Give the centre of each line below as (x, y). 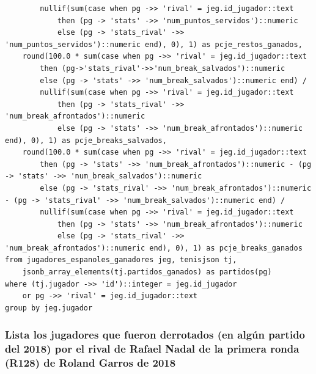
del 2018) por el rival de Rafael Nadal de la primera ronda (152, 349)
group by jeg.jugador (49, 308)
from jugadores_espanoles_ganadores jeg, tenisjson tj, (121, 260)
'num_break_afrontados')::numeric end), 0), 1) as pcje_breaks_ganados (154, 248)
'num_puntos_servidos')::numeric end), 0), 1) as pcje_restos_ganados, (154, 44)
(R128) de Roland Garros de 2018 (90, 363)
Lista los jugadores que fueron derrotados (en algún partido (155, 335)
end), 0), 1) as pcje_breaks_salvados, (86, 140)
